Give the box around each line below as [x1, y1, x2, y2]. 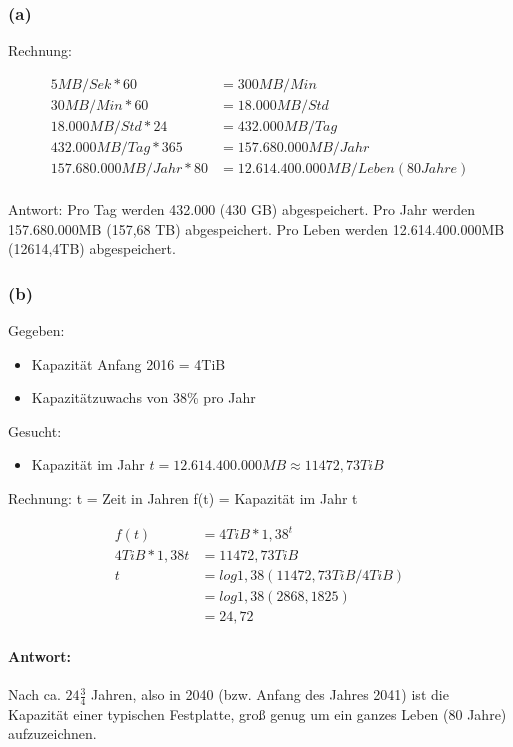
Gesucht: [8, 420, 62, 441]
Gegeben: [8, 320, 65, 340]
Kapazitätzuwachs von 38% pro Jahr [31, 387, 256, 408]
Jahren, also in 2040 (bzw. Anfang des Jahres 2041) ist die [91, 684, 449, 705]
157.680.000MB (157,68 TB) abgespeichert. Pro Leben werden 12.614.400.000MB [8, 218, 505, 239]
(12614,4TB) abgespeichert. [8, 238, 176, 259]
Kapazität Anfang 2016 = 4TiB [31, 353, 226, 374]
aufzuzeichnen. [8, 723, 97, 744]
